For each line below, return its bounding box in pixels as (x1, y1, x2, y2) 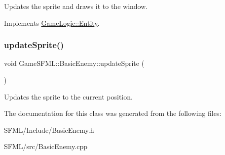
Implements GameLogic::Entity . (4, 17, 100, 28)
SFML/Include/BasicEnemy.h (4, 124, 94, 135)
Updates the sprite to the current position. (4, 91, 133, 102)
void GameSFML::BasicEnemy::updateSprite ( (4, 58, 145, 68)
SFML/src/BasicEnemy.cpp (4, 141, 87, 152)
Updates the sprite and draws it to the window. (4, 1, 148, 11)
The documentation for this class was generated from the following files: (4, 108, 222, 118)
